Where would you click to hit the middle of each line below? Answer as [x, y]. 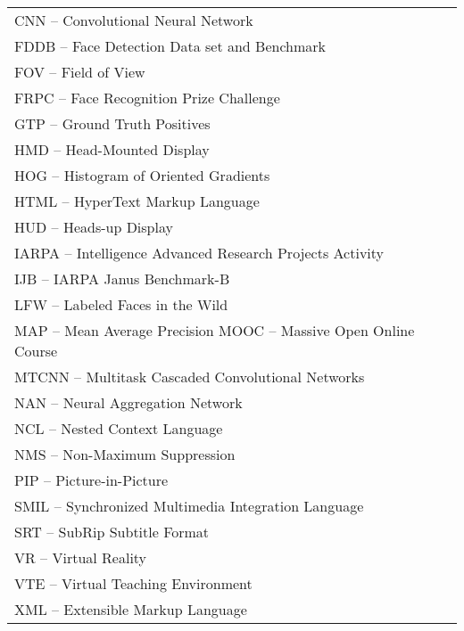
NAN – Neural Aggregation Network [128, 402]
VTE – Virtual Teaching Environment [133, 583]
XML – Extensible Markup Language [131, 609]
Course [36, 351]
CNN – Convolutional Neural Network [134, 20]
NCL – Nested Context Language [119, 428]
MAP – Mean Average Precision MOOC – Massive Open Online [215, 330]
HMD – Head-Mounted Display [112, 149]
